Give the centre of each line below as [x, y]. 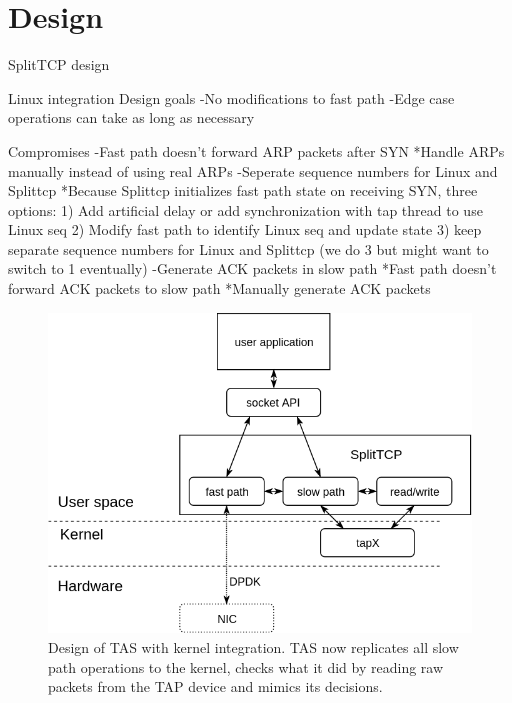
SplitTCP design [59, 64]
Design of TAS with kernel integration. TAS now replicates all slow [253, 647]
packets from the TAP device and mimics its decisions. [215, 686]
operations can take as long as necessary [131, 117]
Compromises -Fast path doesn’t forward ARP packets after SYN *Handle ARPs [256, 150]
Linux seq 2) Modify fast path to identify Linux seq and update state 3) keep [245, 229]
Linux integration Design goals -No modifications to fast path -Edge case [231, 97]
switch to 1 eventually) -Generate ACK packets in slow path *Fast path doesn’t [252, 268]
